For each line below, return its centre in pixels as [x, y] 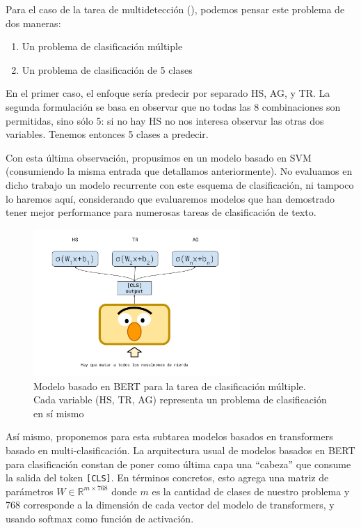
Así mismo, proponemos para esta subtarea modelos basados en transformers [169, 436]
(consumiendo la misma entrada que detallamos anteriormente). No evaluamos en [179, 171]
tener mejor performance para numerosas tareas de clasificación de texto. [161, 212]
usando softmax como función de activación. [100, 518]
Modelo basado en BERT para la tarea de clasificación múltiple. [170, 386]
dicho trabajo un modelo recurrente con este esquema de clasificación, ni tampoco [180, 184]
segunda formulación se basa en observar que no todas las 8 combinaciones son [173, 106]
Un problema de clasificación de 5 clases [107, 69]
